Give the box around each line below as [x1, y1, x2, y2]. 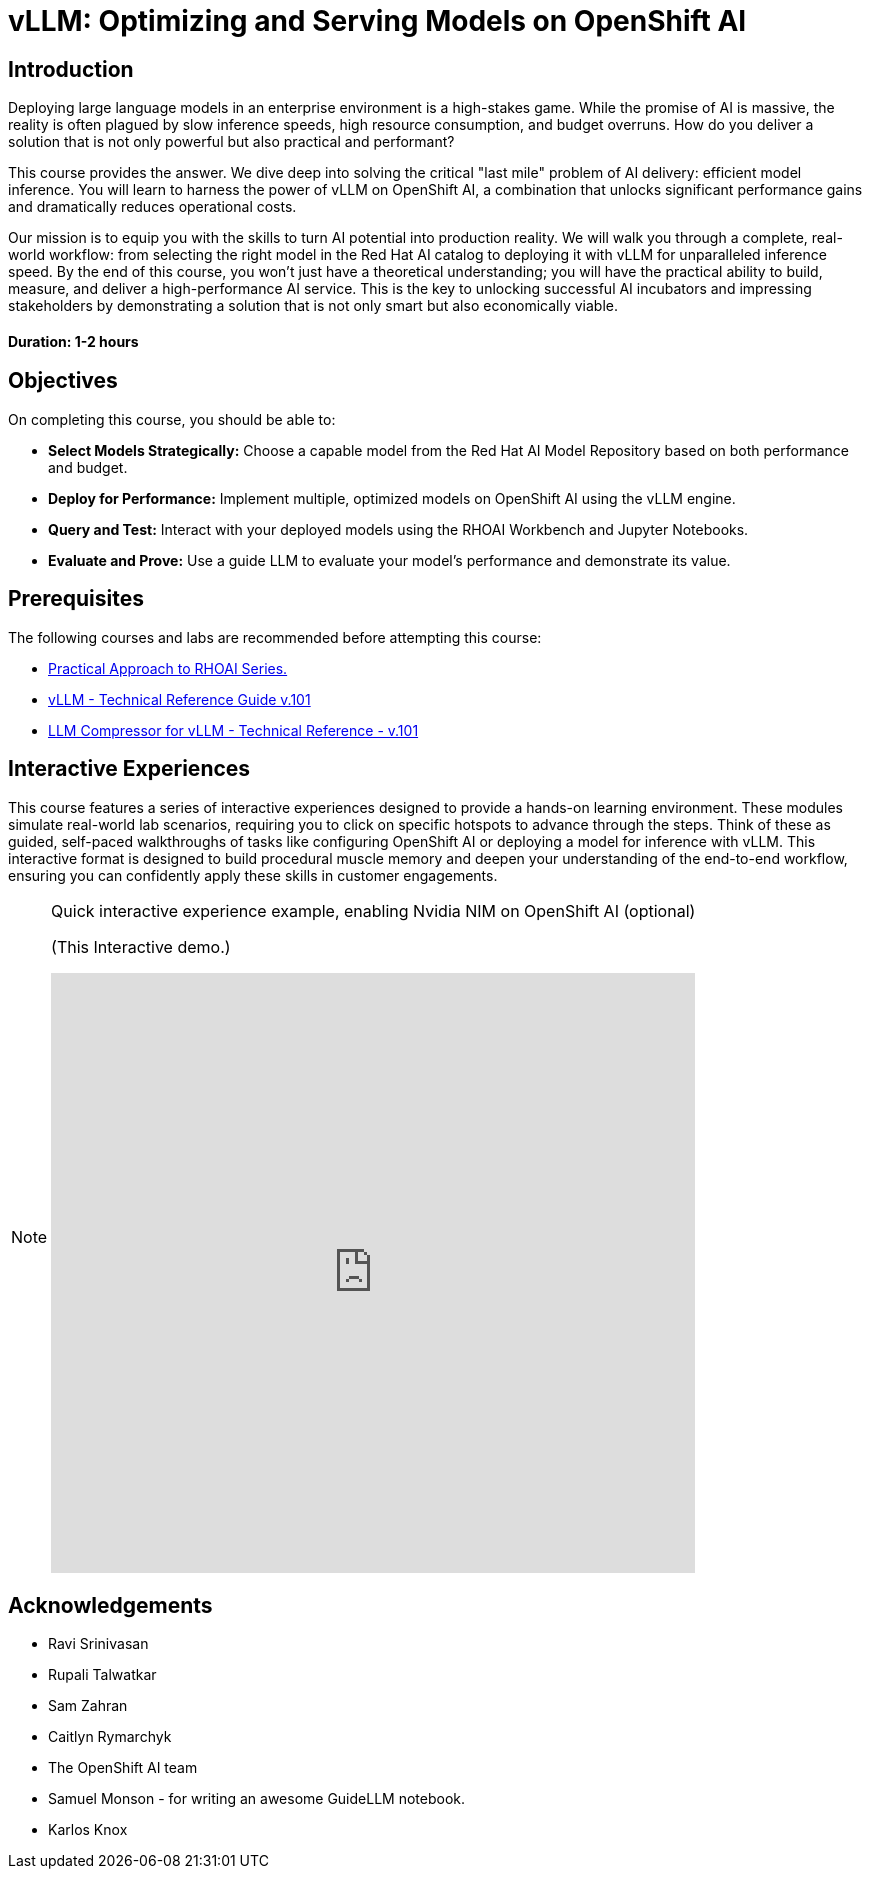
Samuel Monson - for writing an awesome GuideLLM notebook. [48, 1790, 466, 1808]
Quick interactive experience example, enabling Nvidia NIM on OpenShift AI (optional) [51, 900, 696, 921]
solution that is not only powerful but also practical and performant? [8, 133, 455, 151]
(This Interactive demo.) [51, 936, 231, 957]
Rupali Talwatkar [48, 1666, 157, 1684]
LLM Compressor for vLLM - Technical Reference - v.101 [48, 721, 419, 739]
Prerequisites [8, 586, 144, 612]
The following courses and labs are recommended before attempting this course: [8, 628, 542, 646]
